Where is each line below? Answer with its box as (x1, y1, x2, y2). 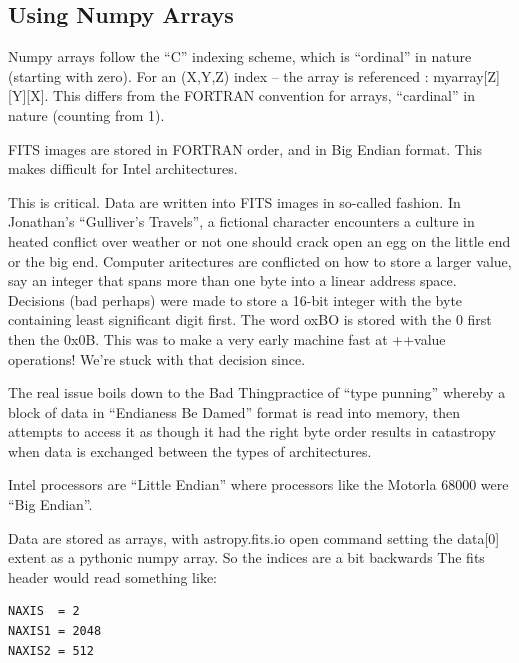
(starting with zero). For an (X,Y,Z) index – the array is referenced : (8, 65, 429, 86)
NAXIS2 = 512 (8, 643, 94, 658)
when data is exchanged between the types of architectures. (8, 440, 372, 461)
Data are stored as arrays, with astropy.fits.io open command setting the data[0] (8, 527, 500, 548)
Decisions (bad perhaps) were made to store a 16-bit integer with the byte (8, 289, 463, 310)
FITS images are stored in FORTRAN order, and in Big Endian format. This (8, 138, 483, 159)
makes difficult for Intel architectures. (8, 158, 238, 179)
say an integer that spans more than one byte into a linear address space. (8, 270, 457, 291)
